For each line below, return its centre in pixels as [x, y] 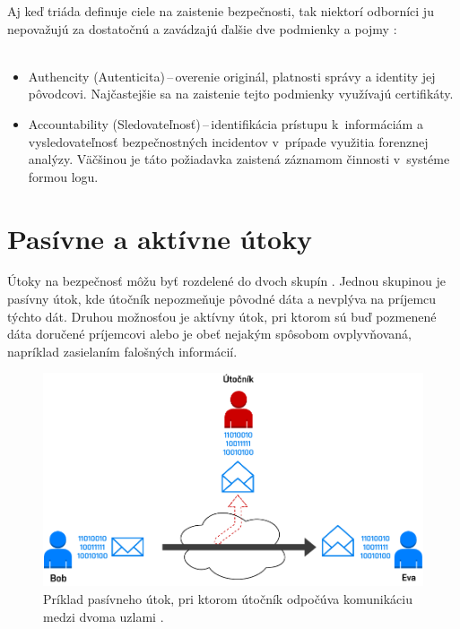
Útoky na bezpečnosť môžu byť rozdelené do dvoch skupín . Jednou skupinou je [226, 281]
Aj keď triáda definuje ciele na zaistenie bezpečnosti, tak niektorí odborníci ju [221, 11]
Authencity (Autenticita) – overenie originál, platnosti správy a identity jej [232, 76]
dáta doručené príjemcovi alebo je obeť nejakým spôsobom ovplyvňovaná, [209, 334]
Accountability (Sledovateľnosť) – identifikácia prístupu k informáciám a [226, 123]
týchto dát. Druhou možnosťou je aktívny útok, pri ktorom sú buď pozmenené [222, 316]
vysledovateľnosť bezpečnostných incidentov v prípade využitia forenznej [228, 141]
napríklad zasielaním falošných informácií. [122, 351]
